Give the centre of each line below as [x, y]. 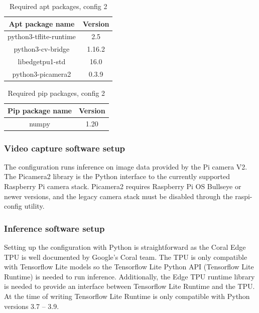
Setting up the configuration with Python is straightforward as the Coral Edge [125, 247]
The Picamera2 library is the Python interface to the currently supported [117, 176]
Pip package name [40, 110]
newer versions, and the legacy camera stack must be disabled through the [118, 196]
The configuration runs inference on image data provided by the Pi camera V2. [126, 166]
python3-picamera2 [42, 73]
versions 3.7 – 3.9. [32, 306]
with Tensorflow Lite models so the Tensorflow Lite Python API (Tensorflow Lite [129, 267]
